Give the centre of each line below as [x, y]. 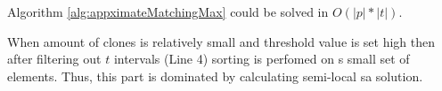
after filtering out [54, 59]
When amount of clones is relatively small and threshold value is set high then [221, 41]
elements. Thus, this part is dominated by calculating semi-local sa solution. [215, 76]
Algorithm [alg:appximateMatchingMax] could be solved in [168, 11]
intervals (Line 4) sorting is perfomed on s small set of [262, 59]
